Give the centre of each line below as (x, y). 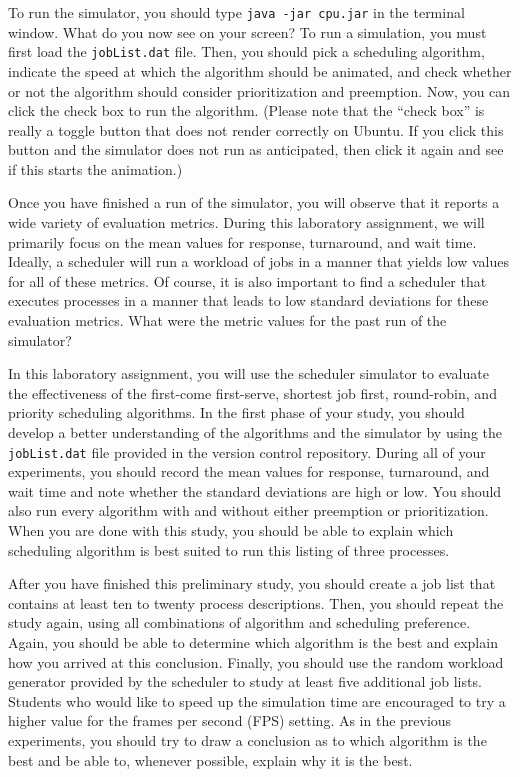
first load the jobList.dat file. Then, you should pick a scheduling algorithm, (246, 51)
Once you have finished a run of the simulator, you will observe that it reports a (254, 202)
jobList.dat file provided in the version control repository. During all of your (247, 451)
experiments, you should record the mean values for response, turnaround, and (249, 471)
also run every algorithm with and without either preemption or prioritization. (248, 510)
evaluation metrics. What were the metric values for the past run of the (227, 320)
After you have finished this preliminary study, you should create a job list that (252, 583)
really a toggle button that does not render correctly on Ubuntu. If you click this (256, 129)
